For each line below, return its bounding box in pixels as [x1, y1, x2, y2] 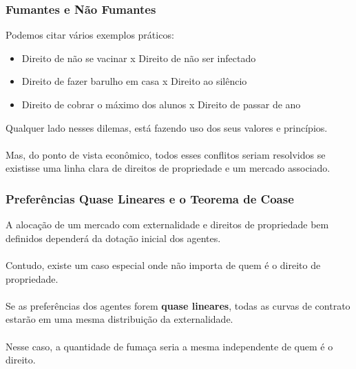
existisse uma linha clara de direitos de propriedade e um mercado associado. [6, 161, 331, 175]
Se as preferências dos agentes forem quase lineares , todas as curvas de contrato [6, 298, 350, 312]
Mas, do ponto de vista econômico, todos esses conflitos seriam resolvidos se [6, 147, 326, 161]
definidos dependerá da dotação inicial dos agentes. [6, 230, 221, 245]
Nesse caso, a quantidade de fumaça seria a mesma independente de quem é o [6, 339, 333, 353]
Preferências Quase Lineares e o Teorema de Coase [6, 190, 294, 207]
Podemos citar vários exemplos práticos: [6, 28, 174, 42]
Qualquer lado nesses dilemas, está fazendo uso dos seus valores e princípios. [6, 120, 328, 134]
